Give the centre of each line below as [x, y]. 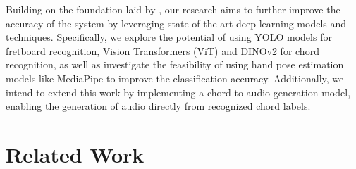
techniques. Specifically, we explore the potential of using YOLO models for [169, 37]
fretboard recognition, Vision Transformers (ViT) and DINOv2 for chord [162, 50]
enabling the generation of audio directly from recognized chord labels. [158, 106]
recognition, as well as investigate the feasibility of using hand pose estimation [175, 64]
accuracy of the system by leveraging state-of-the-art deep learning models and [176, 23]
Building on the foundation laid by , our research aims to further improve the [173, 9]
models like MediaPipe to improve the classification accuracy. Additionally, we [175, 78]
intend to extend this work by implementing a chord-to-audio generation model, [178, 92]
